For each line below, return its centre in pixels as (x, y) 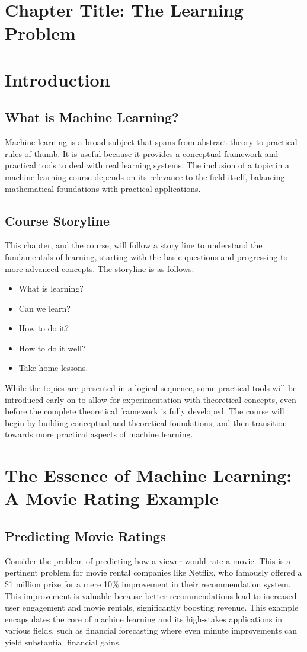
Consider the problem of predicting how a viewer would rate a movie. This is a (148, 560)
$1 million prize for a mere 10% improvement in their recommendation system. (148, 584)
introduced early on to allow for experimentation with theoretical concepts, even (151, 399)
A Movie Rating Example (112, 498)
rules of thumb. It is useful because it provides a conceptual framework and (142, 153)
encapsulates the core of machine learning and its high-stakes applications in (143, 619)
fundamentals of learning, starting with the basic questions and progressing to (146, 256)
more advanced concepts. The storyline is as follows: (100, 268)
